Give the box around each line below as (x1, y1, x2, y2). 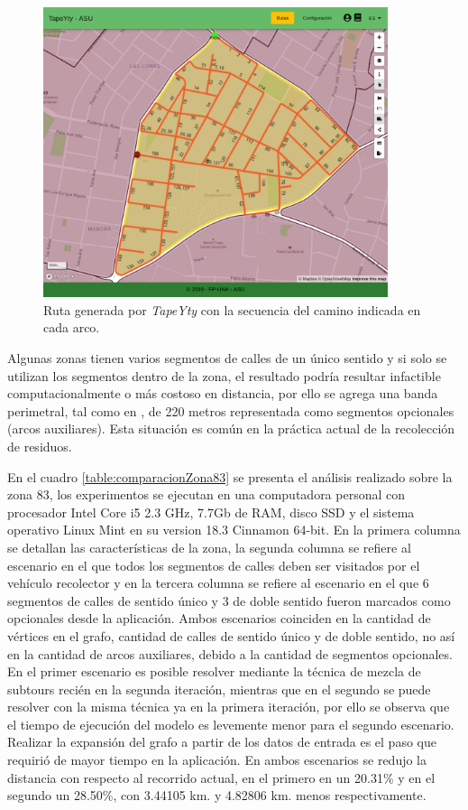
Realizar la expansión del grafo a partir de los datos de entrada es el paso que (7, 732, 436, 751)
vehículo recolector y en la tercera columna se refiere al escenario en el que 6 (7, 573, 429, 592)
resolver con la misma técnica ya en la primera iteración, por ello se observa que (7, 697, 450, 716)
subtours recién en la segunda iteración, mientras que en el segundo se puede (7, 679, 431, 698)
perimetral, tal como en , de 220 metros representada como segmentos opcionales (7, 401, 454, 420)
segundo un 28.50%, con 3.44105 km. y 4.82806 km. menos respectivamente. (7, 786, 427, 805)
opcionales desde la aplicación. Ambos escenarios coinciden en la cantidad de (7, 609, 431, 628)
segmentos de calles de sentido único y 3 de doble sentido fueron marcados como (7, 591, 451, 610)
